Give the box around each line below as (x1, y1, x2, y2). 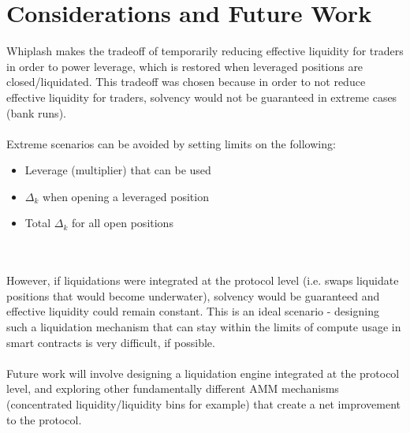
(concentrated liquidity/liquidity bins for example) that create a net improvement (6, 396, 401, 412)
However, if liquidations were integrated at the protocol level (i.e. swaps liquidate (6, 272, 399, 289)
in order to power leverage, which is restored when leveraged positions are (6, 58, 363, 74)
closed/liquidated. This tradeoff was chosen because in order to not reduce (6, 73, 366, 90)
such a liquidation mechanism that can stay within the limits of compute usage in (6, 319, 401, 335)
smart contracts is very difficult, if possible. (6, 334, 215, 350)
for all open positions (71, 215, 173, 231)
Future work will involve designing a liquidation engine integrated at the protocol (6, 364, 400, 381)
